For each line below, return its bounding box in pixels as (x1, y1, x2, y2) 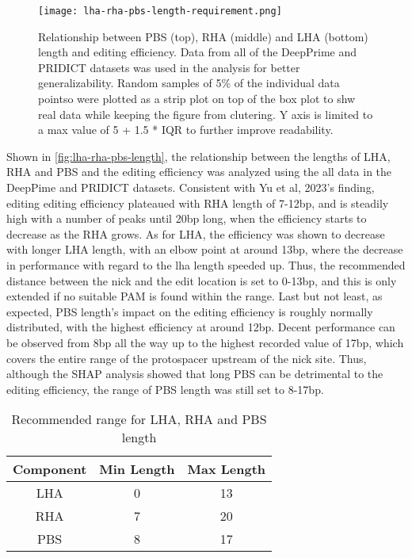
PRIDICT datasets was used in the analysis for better (38, 59, 300, 75)
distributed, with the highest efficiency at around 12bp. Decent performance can (6, 319, 395, 335)
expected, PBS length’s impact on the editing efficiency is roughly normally (6, 303, 373, 319)
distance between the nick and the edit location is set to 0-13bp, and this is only (6, 272, 397, 289)
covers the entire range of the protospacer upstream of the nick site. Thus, (6, 350, 367, 366)
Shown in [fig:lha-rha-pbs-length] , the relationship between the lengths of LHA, (6, 147, 391, 164)
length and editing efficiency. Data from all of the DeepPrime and (38, 44, 357, 60)
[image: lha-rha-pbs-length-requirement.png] (38, 6, 282, 17)
